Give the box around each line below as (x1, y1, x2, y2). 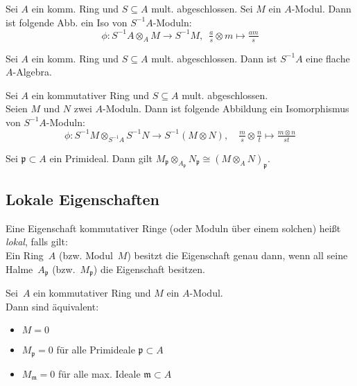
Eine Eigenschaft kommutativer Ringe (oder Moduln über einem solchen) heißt (6, 220, 341, 235)
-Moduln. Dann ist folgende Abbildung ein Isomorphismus (102, 101, 349, 116)
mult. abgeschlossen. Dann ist (151, 51, 277, 65)
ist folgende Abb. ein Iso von (6, 15, 128, 29)
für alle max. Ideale (58, 366, 141, 380)
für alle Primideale (56, 342, 135, 357)
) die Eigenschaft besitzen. (93, 261, 205, 276)
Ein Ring (6, 248, 44, 262)
